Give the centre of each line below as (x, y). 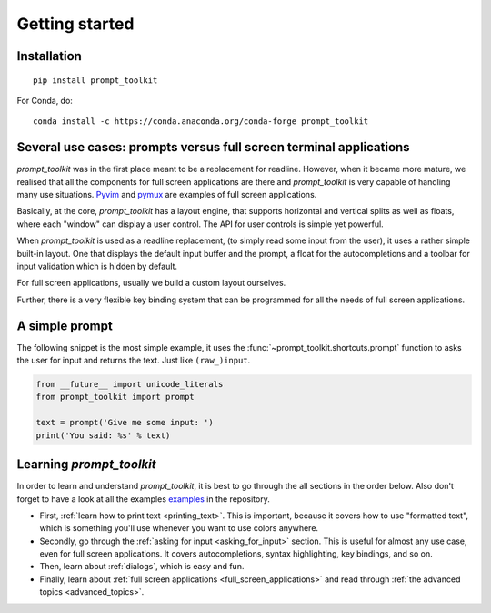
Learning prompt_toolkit (86, 465)
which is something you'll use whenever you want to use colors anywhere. (179, 528)
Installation (49, 56)
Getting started (75, 24)
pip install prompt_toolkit (95, 80)
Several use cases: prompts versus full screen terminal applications (213, 147)
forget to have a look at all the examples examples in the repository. (143, 499)
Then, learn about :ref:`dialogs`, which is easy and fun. (142, 567)
